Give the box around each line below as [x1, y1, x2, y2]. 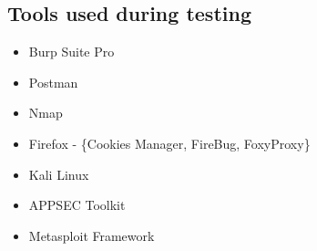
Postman [28, 72, 78, 91]
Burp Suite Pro [28, 42, 115, 61]
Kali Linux [28, 164, 89, 183]
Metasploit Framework [28, 225, 155, 245]
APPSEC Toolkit [28, 195, 126, 214]
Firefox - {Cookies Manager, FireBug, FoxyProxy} [28, 133, 311, 152]
